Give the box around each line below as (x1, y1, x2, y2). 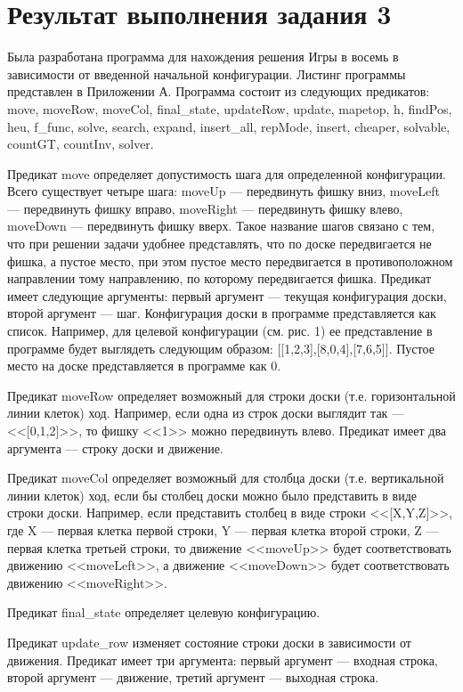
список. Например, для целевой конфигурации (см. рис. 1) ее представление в (7, 322, 433, 340)
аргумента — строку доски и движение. (7, 438, 223, 457)
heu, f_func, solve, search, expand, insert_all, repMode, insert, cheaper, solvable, (7, 117, 451, 135)
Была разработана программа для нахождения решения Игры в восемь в (7, 47, 399, 66)
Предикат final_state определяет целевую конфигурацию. (7, 603, 321, 622)
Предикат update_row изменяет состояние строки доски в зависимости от (7, 632, 411, 651)
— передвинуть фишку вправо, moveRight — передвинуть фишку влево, (7, 199, 403, 217)
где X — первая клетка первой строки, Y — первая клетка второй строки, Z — (7, 520, 439, 539)
